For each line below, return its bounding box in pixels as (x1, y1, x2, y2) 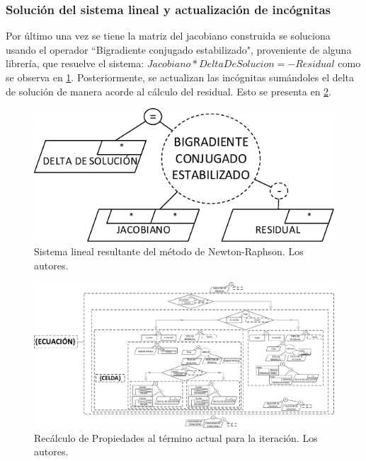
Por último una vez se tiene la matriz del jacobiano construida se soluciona (6, 28, 331, 43)
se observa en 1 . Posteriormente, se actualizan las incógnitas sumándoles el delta (6, 70, 355, 84)
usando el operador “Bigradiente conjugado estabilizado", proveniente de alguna (6, 42, 352, 57)
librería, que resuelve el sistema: (6, 56, 144, 71)
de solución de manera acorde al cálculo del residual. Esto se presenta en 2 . (6, 83, 331, 98)
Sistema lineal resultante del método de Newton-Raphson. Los (34, 244, 304, 259)
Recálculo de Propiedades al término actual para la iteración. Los (34, 430, 318, 445)
